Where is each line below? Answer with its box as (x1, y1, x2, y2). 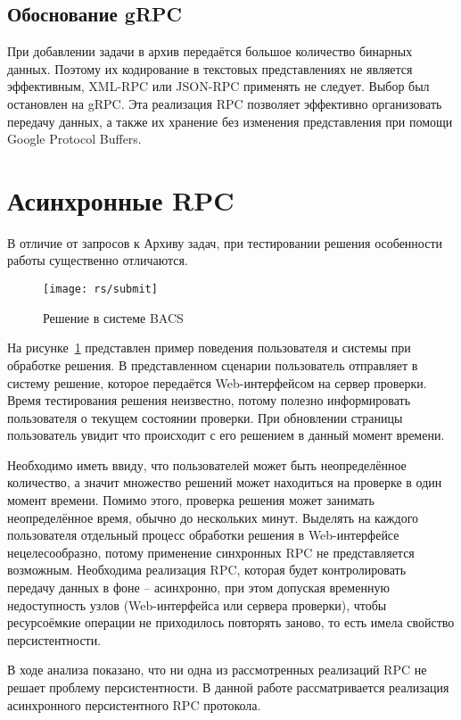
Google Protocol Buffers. (7, 129, 142, 148)
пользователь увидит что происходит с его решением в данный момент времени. (7, 426, 445, 444)
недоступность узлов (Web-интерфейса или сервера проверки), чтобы (7, 595, 387, 614)
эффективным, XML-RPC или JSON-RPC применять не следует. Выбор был (7, 77, 430, 95)
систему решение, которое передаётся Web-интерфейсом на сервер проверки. (7, 373, 427, 392)
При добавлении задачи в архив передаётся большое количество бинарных (7, 42, 413, 61)
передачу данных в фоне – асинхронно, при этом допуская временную (7, 578, 390, 597)
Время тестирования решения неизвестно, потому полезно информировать (7, 391, 411, 410)
